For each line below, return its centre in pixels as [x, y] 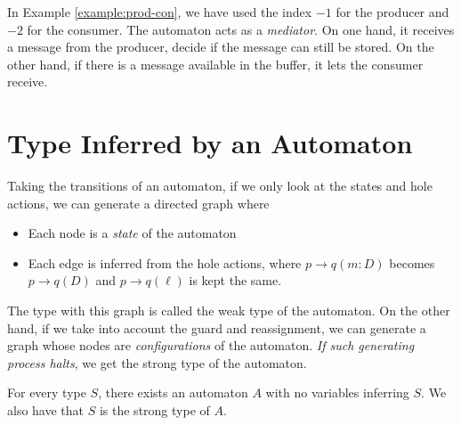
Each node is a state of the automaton [132, 233]
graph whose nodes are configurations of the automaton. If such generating [211, 345]
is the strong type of [154, 410]
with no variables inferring [337, 392]
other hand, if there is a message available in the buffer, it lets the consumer [215, 64]
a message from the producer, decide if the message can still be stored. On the [221, 47]
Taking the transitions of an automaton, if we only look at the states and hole [220, 186]
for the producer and [392, 12]
